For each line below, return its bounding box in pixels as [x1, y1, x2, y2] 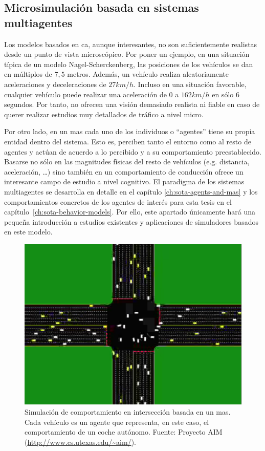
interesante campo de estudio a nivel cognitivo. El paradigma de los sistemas [4, 176, 245, 187]
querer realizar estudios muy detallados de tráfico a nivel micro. [4, 109, 204, 119]
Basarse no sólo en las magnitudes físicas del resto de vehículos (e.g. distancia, [4, 156, 250, 167]
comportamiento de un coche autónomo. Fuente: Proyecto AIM [25, 426, 223, 437]
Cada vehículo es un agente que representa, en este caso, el [25, 416, 209, 427]
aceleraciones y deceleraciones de [4, 78, 106, 89]
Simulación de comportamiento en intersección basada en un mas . [25, 406, 231, 417]
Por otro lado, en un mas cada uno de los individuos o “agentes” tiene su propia [4, 126, 255, 137]
